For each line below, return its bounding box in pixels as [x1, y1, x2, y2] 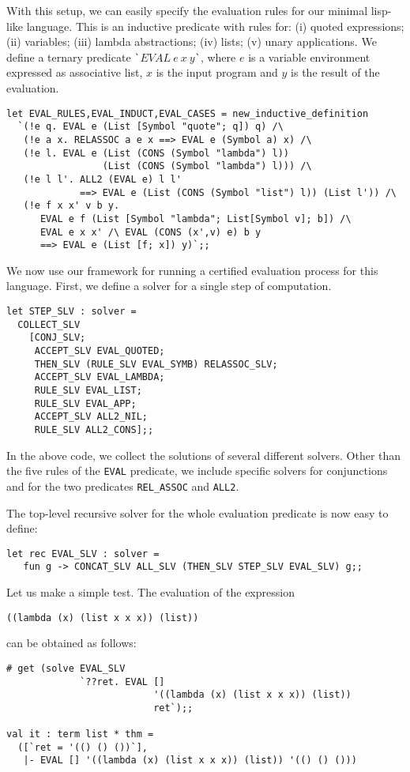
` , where [194, 48, 236, 65]
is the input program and [156, 64, 278, 81]
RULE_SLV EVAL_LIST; [34, 384, 142, 396]
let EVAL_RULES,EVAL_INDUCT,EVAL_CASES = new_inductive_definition [6, 107, 369, 119]
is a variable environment [248, 48, 371, 65]
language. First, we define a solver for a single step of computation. [6, 277, 332, 294]
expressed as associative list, [6, 64, 143, 81]
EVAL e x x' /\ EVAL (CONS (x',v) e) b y [39, 226, 261, 238]
